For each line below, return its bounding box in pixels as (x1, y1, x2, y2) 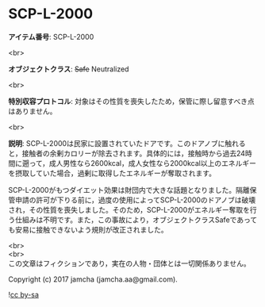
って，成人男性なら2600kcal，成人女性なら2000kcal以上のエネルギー (29, 158, 256, 167)
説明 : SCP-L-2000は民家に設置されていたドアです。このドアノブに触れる (8, 138, 246, 148)
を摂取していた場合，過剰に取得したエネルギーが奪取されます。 (8, 168, 217, 178)
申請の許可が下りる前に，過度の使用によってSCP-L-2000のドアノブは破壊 (14, 195, 256, 205)
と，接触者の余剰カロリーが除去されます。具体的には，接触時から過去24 (8, 148, 246, 158)
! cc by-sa (8, 290, 40, 299)
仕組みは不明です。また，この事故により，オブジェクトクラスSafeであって (14, 215, 258, 224)
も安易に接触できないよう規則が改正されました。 (8, 224, 168, 234)
